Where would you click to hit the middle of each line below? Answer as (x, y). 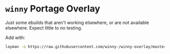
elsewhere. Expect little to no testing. (44, 27)
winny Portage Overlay (53, 9)
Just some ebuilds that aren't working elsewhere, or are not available (77, 22)
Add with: (15, 37)
